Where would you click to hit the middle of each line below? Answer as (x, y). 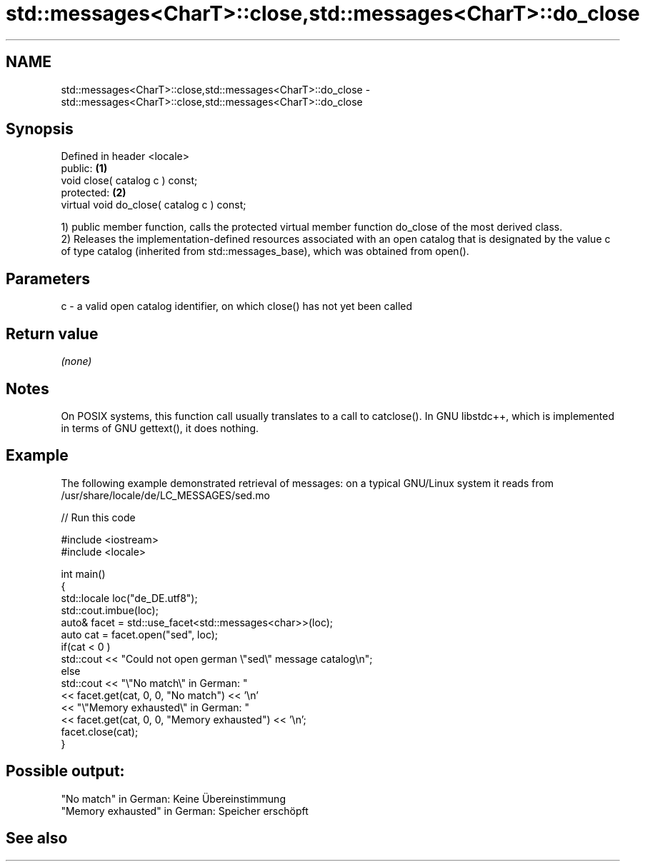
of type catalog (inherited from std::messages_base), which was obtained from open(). (265, 251)
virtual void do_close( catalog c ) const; (154, 205)
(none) (76, 361)
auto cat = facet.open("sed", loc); (140, 634)
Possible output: (65, 771)
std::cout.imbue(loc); (110, 610)
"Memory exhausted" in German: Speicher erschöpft (185, 811)
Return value (52, 334)
